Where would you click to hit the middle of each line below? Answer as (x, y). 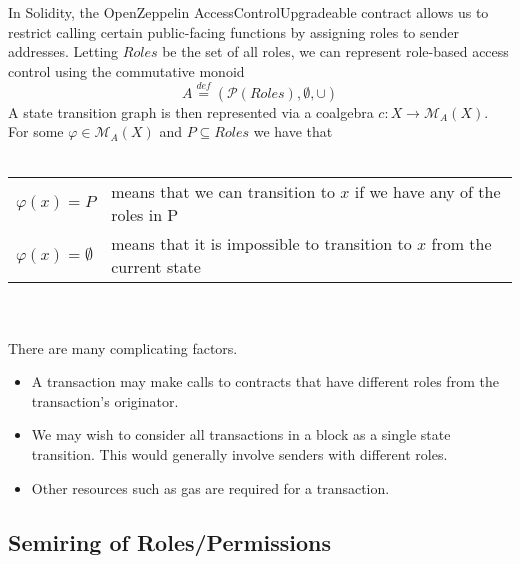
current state (156, 267)
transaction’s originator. (105, 400)
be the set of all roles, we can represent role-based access (335, 51)
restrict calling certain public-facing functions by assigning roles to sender (234, 31)
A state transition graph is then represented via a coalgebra (191, 111)
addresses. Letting (63, 51)
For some (36, 131)
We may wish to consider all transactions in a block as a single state (241, 434)
